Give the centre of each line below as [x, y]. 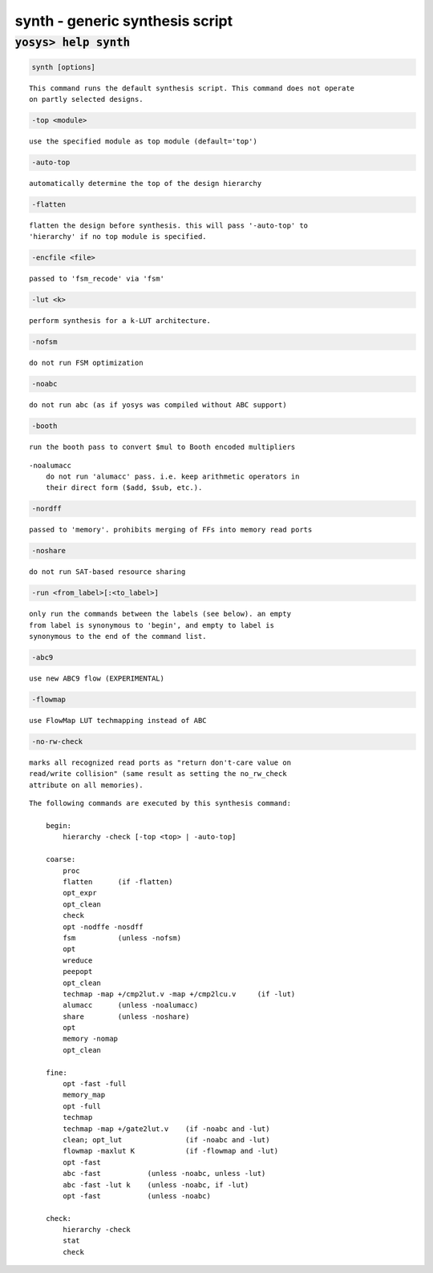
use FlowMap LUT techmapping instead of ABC [118, 721]
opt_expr [80, 893]
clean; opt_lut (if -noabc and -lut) [166, 1140]
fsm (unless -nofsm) [122, 938]
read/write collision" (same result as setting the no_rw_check [158, 774]
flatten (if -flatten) [118, 881]
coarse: [61, 859]
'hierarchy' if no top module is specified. [118, 237]
